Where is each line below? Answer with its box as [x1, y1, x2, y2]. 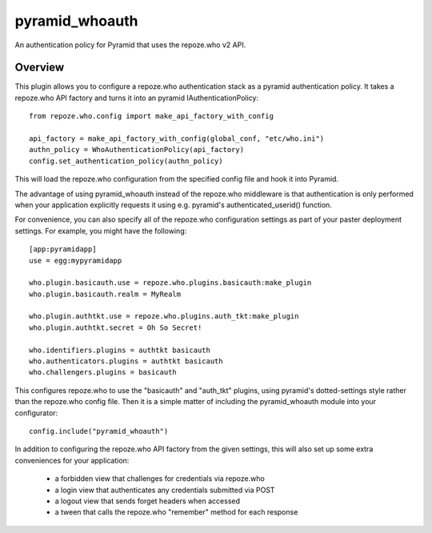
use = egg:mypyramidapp [29, 256, 122, 265]
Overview [14, 61, 65, 74]
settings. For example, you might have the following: [14, 226, 187, 235]
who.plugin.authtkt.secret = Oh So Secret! [29, 323, 202, 332]
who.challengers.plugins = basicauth [29, 368, 178, 377]
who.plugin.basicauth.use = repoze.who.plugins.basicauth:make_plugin [29, 279, 312, 287]
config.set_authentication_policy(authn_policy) [29, 156, 223, 166]
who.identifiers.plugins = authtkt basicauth [29, 345, 211, 355]
